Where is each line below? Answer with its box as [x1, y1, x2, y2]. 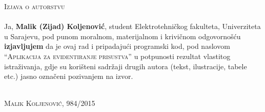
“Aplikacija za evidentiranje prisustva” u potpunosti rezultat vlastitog [4, 50, 231, 61]
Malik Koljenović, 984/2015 [4, 98, 95, 108]
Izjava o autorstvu [4, 1, 65, 11]
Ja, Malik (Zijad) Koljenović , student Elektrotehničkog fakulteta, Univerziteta [4, 21, 261, 32]
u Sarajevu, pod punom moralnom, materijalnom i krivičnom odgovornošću [4, 31, 241, 41]
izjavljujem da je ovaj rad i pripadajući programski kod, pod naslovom [4, 41, 230, 51]
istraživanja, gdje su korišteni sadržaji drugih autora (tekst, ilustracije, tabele [4, 61, 247, 71]
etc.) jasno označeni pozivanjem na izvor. [4, 71, 133, 81]
